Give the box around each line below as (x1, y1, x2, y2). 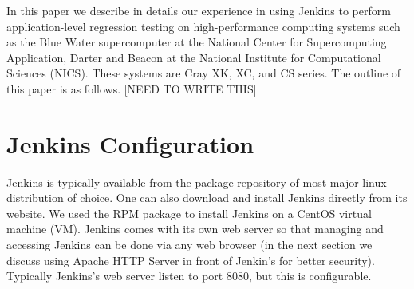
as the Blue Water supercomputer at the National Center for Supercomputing (6, 34, 387, 50)
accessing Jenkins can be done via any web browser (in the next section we (6, 236, 373, 253)
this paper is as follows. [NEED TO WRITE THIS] (6, 80, 257, 97)
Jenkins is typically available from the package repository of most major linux (6, 173, 387, 190)
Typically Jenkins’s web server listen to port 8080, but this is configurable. (6, 267, 372, 284)
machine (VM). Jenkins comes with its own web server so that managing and (6, 220, 384, 237)
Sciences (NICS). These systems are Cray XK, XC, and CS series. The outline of (6, 65, 401, 81)
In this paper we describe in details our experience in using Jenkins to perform (6, 2, 391, 18)
